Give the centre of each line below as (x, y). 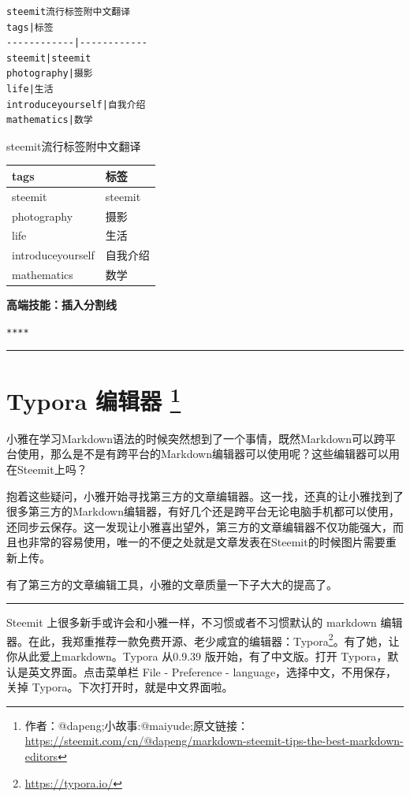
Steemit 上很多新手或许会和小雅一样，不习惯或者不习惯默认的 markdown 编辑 (205, 622)
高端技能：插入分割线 (61, 305)
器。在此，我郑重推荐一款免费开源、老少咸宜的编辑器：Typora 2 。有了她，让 (203, 639)
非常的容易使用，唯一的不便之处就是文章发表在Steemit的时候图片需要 (207, 542)
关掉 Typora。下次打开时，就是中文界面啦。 (120, 687)
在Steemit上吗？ (47, 469)
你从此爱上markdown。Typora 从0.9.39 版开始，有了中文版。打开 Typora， (197, 656)
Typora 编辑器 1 (94, 398)
